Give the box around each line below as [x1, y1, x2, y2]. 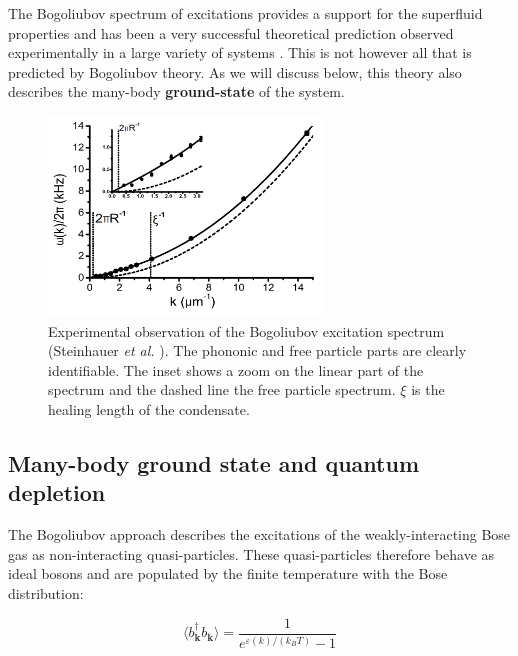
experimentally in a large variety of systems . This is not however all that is [8, 42, 472, 63]
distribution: [8, 583, 84, 603]
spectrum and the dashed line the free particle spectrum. [48, 379, 396, 400]
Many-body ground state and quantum [8, 448, 420, 479]
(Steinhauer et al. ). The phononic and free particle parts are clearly [48, 340, 467, 361]
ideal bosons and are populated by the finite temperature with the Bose [8, 563, 448, 584]
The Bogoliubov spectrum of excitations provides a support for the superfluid [8, 3, 483, 23]
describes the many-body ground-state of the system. [8, 81, 345, 102]
